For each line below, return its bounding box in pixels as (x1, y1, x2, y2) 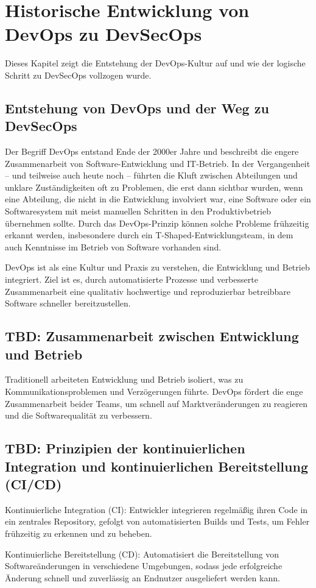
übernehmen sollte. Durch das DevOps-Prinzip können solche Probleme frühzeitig (5, 216, 309, 229)
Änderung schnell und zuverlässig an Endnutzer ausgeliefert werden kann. (5, 571, 280, 584)
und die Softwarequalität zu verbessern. (5, 409, 152, 422)
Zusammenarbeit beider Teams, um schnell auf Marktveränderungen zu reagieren (5, 397, 308, 409)
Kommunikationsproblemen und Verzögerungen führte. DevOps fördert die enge (5, 385, 303, 397)
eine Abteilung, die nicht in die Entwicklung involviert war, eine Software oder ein (5, 193, 311, 205)
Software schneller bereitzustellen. (5, 297, 131, 310)
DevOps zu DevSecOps (5, 21, 202, 46)
